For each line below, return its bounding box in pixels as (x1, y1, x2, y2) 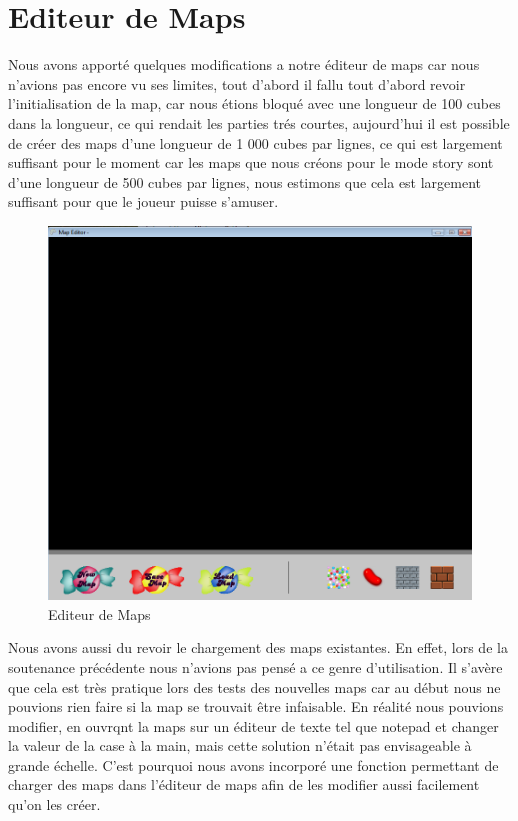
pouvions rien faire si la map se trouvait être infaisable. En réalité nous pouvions (8, 696, 504, 717)
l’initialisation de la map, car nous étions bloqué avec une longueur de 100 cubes (8, 93, 501, 114)
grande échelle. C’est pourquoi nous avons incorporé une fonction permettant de (8, 754, 499, 775)
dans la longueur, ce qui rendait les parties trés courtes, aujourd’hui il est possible (8, 112, 510, 133)
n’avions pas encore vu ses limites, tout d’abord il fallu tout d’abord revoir (8, 73, 466, 94)
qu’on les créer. (8, 794, 101, 815)
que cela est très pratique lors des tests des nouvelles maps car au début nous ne (8, 676, 501, 697)
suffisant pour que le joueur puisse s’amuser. (8, 191, 279, 212)
